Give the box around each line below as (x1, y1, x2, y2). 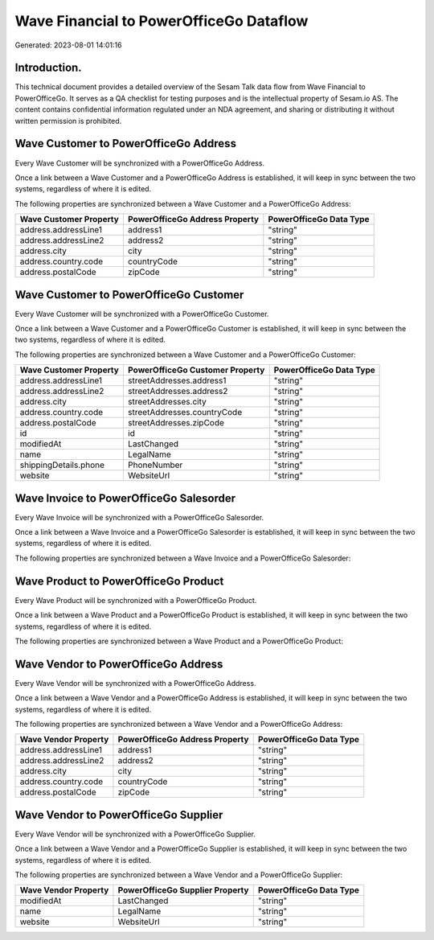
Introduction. (14, 61, 82, 75)
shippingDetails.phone (19, 459, 104, 470)
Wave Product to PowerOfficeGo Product (14, 574, 224, 588)
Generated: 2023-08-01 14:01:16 (14, 40, 122, 50)
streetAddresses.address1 (127, 375, 227, 386)
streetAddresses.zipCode (127, 417, 225, 429)
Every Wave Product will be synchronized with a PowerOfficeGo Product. (14, 595, 257, 605)
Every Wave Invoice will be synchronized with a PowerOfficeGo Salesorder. (14, 512, 264, 522)
